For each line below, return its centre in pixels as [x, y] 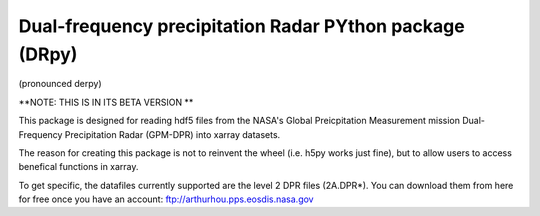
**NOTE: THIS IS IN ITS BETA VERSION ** [106, 102]
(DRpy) [48, 54]
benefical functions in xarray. [78, 167]
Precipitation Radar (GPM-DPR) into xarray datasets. [172, 134]
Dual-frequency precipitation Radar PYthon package [241, 26]
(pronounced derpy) [60, 84]
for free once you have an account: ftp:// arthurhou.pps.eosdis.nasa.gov [166, 199]
